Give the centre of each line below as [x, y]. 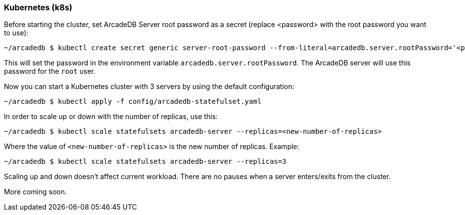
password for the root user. [50, 71]
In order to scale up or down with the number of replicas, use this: [111, 117]
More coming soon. [35, 192]
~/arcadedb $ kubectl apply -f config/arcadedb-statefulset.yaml [133, 102]
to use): [16, 33]
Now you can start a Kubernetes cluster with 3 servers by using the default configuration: [149, 87]
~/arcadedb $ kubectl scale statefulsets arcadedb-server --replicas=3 [145, 162]
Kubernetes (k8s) [38, 7]
